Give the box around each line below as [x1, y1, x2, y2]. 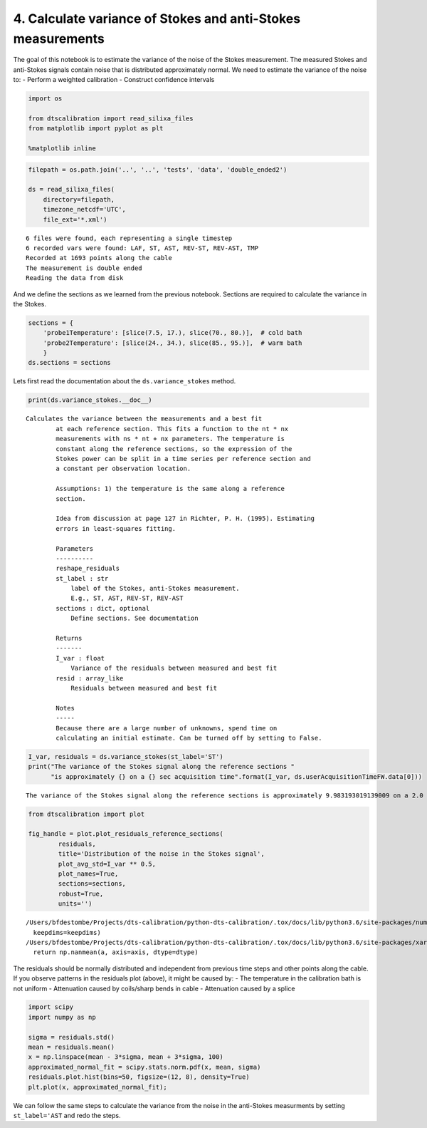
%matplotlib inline [28, 145, 96, 152]
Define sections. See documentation [70, 614, 199, 623]
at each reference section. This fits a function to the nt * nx [56, 425, 289, 433]
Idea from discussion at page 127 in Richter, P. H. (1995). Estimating [56, 514, 315, 523]
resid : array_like [56, 674, 124, 682]
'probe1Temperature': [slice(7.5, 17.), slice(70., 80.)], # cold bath [43, 328, 302, 337]
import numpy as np [28, 1013, 96, 1021]
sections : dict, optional [56, 604, 150, 612]
